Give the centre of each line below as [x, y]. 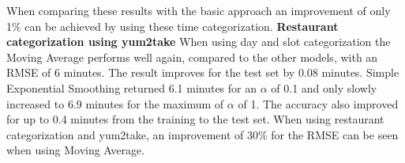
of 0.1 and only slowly [324, 87]
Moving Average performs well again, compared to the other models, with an [192, 57]
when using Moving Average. [76, 150]
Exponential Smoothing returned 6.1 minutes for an [132, 87]
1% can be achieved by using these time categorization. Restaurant [172, 26]
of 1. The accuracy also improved [318, 103]
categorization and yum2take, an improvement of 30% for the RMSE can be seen [202, 134]
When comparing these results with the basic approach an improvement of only [199, 10]
